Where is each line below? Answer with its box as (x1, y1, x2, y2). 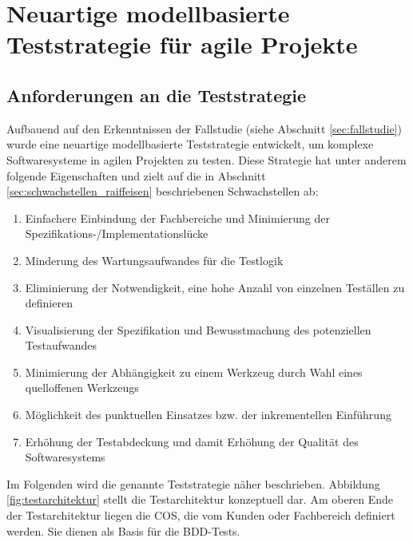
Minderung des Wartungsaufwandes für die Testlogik (25, 251, 284, 268)
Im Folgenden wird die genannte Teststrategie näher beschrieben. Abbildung (6, 475, 380, 492)
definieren (25, 295, 73, 311)
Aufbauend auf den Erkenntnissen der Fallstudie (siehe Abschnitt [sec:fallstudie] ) (6, 120, 402, 136)
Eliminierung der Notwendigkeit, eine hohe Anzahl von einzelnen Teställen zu (25, 279, 405, 295)
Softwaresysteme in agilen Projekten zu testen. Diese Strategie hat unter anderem (6, 151, 407, 168)
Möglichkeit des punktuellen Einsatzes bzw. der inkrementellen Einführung (25, 406, 391, 423)
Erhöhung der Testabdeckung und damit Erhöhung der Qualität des (25, 433, 359, 449)
